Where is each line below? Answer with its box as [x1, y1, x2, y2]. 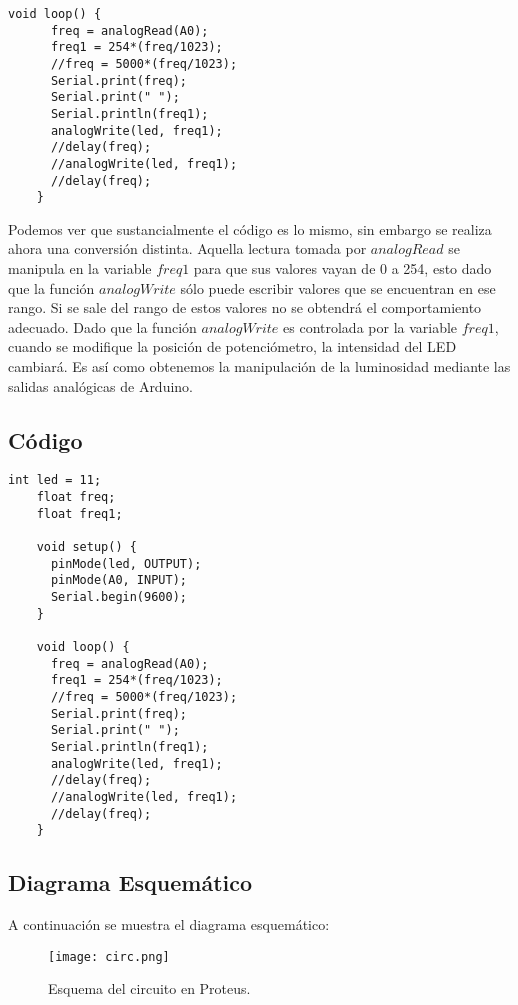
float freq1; [36, 506, 123, 521]
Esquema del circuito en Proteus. [48, 978, 251, 999]
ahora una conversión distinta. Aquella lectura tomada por [8, 238, 367, 259]
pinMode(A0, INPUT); [50, 573, 187, 588]
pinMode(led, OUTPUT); [50, 556, 202, 571]
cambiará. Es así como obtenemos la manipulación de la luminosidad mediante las [8, 356, 511, 377]
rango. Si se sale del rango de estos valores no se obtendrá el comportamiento [8, 297, 482, 318]
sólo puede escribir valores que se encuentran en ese [180, 277, 496, 298]
